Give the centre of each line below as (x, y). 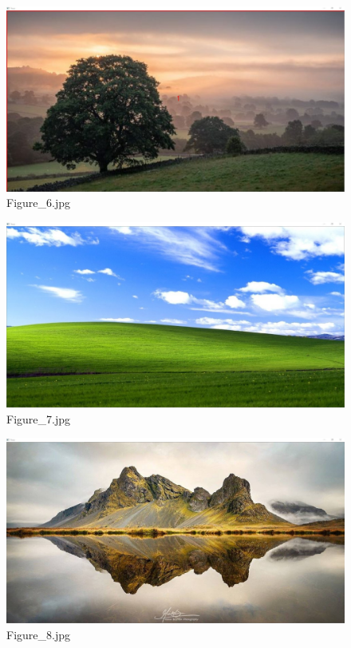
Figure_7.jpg (38, 418)
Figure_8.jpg (38, 634)
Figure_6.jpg (38, 203)
